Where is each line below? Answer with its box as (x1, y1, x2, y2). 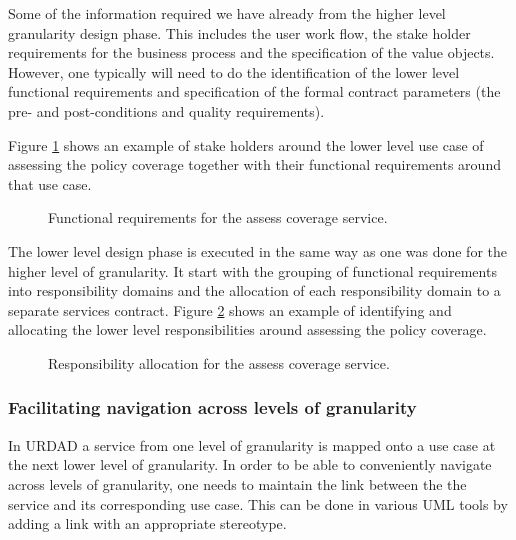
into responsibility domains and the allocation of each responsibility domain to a (8, 280, 501, 301)
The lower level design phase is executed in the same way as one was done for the (8, 240, 507, 261)
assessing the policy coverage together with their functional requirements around (8, 154, 501, 175)
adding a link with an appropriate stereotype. (8, 513, 287, 534)
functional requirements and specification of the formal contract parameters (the (8, 81, 501, 102)
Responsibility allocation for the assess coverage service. (48, 352, 390, 373)
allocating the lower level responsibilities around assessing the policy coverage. (8, 319, 487, 340)
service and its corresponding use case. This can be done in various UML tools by (8, 493, 508, 514)
